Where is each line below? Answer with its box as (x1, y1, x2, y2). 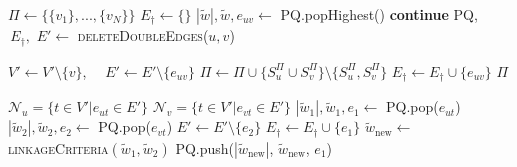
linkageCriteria (8, 137, 109, 158)
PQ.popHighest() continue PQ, (280, 4, 478, 24)
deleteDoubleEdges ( (77, 25, 209, 46)
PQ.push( (175, 137, 235, 158)
